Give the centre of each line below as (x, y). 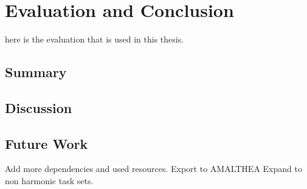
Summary (36, 72)
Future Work (47, 143)
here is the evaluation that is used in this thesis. (95, 39)
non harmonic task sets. (49, 181)
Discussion (39, 107)
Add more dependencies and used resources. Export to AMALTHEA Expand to (153, 169)
